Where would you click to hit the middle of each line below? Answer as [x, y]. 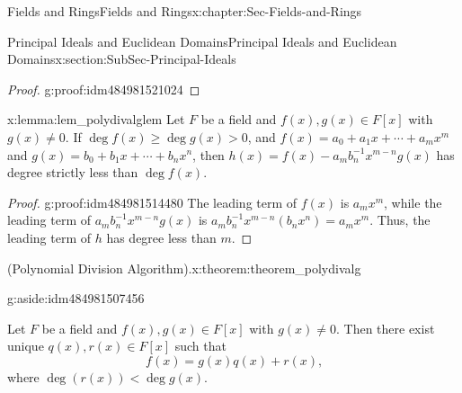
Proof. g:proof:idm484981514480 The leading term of [152, 202]
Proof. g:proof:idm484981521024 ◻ [104, 89]
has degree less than [161, 237]
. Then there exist [385, 328]
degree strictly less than [73, 172]
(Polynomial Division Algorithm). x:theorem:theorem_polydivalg [184, 268]
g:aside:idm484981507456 [76, 298]
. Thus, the [400, 220]
